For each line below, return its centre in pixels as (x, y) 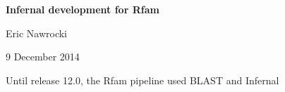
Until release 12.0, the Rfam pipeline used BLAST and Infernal (142, 80)
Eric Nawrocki (36, 33)
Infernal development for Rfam (83, 9)
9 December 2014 (43, 57)
